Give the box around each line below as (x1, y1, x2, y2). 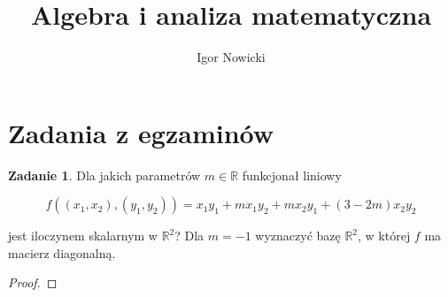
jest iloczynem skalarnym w (8, 226, 158, 245)
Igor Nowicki (197, 48, 266, 66)
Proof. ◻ (8, 273, 58, 292)
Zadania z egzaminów (8, 114, 274, 150)
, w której (358, 226, 411, 245)
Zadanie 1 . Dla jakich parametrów (8, 165, 201, 184)
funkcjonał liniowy (242, 165, 342, 184)
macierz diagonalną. (8, 243, 116, 262)
